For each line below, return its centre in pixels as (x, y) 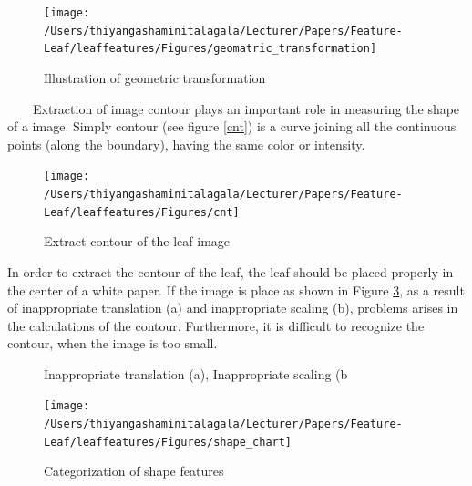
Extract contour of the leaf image (137, 241)
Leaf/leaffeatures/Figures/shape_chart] (168, 442)
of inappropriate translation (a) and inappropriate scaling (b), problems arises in (233, 308)
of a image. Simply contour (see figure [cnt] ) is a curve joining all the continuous (232, 126)
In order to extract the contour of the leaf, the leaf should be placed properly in (231, 271)
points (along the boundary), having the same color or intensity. (186, 144)
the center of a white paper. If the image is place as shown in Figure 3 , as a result (236, 290)
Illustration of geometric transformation (155, 77)
